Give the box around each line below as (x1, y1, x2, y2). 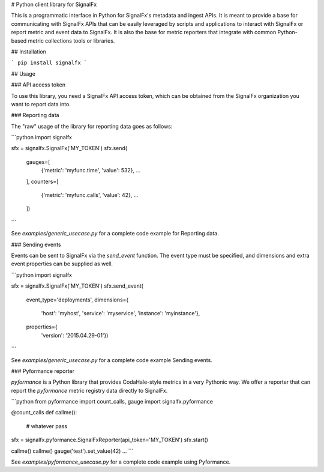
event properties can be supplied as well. (11, 260, 113, 267)
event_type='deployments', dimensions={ (26, 296, 129, 303)
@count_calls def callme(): (11, 409, 77, 416)
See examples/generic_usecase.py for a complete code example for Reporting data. (11, 230, 219, 237)
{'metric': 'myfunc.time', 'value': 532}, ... (41, 167, 141, 174)
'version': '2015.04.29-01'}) (41, 331, 109, 339)
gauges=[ (26, 158, 50, 165)
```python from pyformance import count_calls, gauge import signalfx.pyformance (11, 398, 213, 405)
